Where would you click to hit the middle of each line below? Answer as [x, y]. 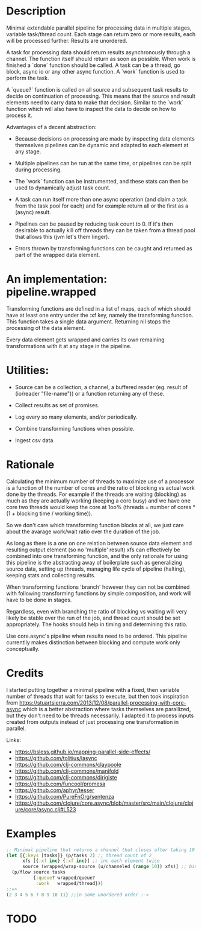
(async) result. [33, 212]
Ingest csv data [34, 440]
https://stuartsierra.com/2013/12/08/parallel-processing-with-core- [103, 702]
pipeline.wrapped [51, 292]
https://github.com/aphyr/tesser [54, 790]
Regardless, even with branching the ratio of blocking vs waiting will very [97, 611]
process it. [19, 115]
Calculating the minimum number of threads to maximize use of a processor [100, 481]
